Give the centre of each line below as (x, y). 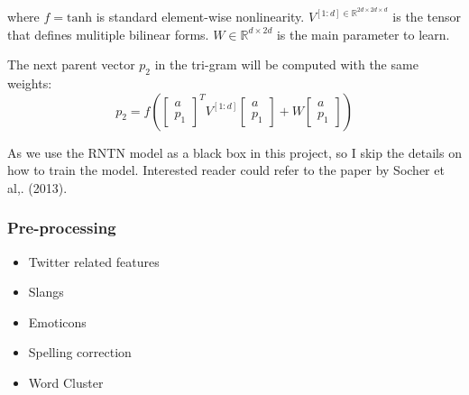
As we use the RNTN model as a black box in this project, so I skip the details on (234, 152)
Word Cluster (66, 383)
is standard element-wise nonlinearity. (200, 17)
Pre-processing (62, 228)
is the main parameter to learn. (363, 34)
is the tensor (427, 17)
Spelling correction (80, 352)
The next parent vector (71, 64)
